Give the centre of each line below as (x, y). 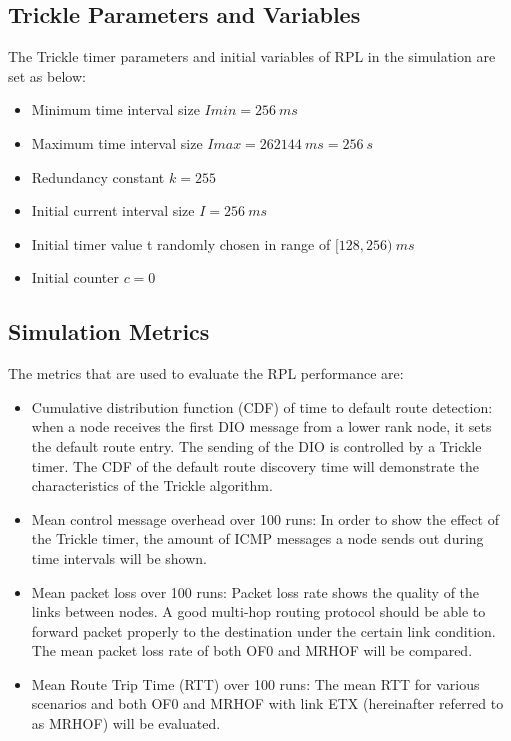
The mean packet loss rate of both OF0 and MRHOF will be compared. (252, 650)
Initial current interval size (113, 210)
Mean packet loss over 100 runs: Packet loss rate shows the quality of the (255, 591)
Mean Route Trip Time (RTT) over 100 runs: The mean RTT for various (255, 683)
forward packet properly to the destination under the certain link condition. (263, 630)
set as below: (47, 75)
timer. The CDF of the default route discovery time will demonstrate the (255, 465)
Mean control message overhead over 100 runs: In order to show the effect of (265, 518)
